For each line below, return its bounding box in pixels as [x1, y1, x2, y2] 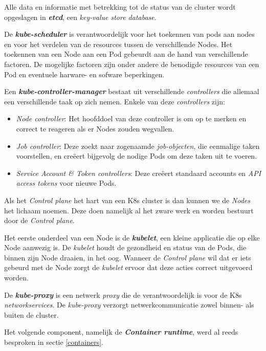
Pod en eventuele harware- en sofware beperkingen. [4, 69, 165, 79]
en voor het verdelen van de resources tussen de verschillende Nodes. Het [4, 38, 233, 49]
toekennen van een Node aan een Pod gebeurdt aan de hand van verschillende [4, 49, 248, 59]
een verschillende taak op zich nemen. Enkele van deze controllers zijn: [4, 96, 225, 106]
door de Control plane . [4, 215, 75, 226]
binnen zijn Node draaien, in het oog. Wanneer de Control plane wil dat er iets [4, 252, 251, 262]
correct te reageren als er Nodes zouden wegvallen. [16, 123, 174, 134]
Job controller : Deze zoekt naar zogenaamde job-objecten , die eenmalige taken [16, 140, 260, 151]
